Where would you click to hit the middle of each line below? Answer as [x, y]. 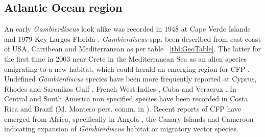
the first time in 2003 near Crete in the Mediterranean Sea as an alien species [125, 58]
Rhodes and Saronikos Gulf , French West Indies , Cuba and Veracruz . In [120, 88]
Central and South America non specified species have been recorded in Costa [126, 99]
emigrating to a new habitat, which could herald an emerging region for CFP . [127, 68]
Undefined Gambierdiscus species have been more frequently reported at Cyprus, [130, 79]
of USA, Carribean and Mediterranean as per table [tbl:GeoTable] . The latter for [132, 49]
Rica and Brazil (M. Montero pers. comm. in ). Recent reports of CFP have [123, 108]
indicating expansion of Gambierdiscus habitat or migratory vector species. [121, 129]
